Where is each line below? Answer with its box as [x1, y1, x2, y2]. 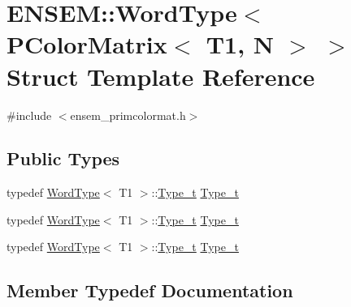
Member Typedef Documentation [6, 278, 293, 303]
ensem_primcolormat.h [70, 106, 186, 123]
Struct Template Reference [6, 59, 315, 92]
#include [6, 106, 52, 123]
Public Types [6, 146, 120, 171]
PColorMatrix [6, 28, 167, 61]
